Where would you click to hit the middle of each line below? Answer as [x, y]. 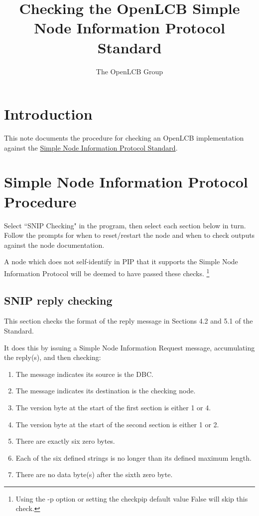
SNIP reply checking [58, 300]
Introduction [48, 114]
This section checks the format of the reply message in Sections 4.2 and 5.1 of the [129, 321]
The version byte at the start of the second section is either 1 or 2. [117, 424]
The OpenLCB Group [129, 71]
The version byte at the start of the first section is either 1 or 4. [113, 407]
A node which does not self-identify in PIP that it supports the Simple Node [121, 261]
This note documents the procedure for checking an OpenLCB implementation [124, 138]
